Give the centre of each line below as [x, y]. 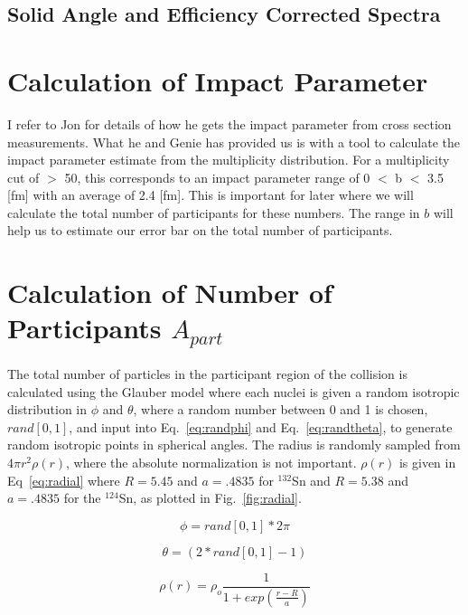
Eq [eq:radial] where [64, 480]
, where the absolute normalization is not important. [211, 463]
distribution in [47, 409]
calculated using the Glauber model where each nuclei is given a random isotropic [234, 391]
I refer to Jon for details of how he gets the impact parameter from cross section [229, 123]
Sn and [311, 480]
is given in [427, 463]
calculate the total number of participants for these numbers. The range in [214, 212]
